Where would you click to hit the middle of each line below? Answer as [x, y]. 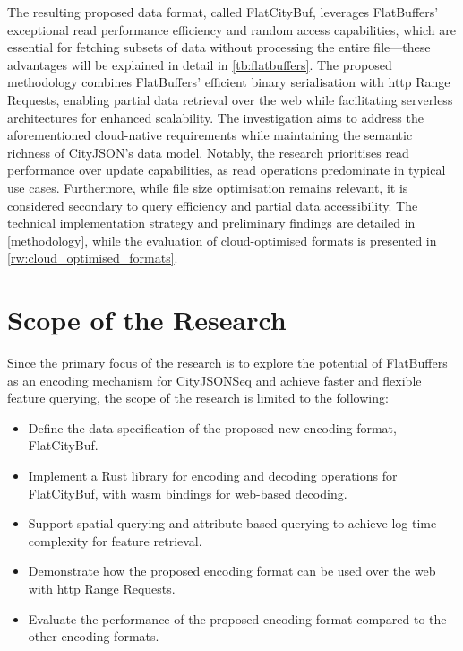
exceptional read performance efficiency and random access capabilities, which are [231, 29]
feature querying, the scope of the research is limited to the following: [198, 398]
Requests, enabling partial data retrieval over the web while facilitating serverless [230, 99]
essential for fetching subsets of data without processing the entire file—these [219, 47]
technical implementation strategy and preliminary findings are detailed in [211, 223]
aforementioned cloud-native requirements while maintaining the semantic [210, 135]
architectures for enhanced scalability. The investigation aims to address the [215, 117]
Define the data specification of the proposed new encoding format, [212, 427]
